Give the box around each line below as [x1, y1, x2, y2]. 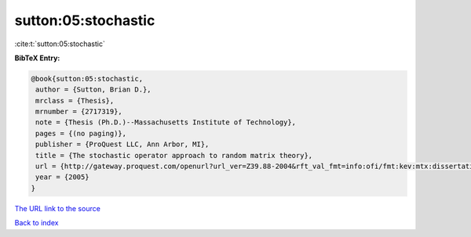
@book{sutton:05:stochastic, [31, 74, 144, 83]
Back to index [14, 218, 59, 228]
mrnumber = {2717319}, [35, 107, 123, 117]
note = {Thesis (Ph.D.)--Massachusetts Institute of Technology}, [35, 118, 297, 127]
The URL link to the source [14, 203, 101, 213]
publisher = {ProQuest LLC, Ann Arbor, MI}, [35, 140, 210, 149]
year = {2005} [35, 173, 89, 181]
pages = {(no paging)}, [35, 129, 127, 138]
